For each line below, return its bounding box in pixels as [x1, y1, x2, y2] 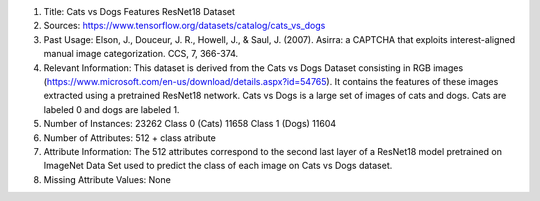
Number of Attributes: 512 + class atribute [43, 131, 217, 144]
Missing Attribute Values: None [43, 173, 172, 185]
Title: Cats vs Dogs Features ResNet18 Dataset [43, 6, 235, 17]
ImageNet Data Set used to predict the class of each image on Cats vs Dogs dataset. [43, 160, 393, 172]
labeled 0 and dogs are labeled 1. [43, 103, 180, 115]
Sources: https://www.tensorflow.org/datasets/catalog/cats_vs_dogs [43, 20, 326, 32]
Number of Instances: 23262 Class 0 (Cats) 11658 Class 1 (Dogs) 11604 [43, 118, 337, 130]
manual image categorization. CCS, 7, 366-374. [43, 48, 239, 60]
